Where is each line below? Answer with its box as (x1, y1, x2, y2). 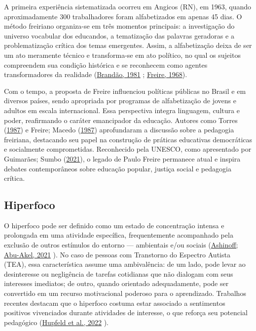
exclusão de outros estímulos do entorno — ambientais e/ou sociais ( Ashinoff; (4, 240, 238, 250)
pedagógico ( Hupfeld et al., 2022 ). (4, 317, 109, 327)
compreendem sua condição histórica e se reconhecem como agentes (4, 59, 208, 70)
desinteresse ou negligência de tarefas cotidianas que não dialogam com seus (4, 268, 233, 279)
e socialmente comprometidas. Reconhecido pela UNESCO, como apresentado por (4, 144, 252, 154)
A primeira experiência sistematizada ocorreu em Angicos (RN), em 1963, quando (4, 1, 252, 11)
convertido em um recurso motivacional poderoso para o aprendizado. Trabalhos (4, 288, 246, 298)
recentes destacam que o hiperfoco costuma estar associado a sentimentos (4, 297, 225, 308)
